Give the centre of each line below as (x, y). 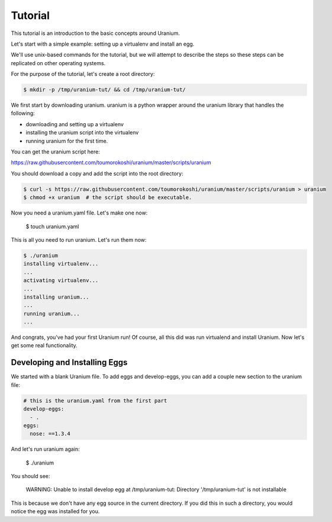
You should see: (30, 476)
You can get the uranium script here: (55, 152)
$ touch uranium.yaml (52, 226)
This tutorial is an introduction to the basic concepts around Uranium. (95, 33)
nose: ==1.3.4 (50, 434)
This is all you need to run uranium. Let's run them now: (79, 239)
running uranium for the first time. (67, 141)
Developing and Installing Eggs (69, 362)
